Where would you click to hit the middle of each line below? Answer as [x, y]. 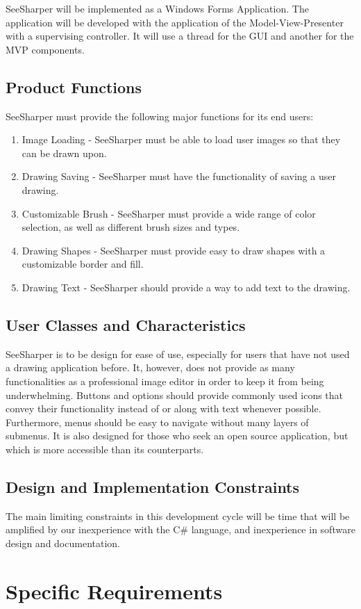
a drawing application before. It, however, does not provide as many [150, 367]
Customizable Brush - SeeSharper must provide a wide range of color [169, 213]
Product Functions [74, 87]
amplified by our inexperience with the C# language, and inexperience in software [180, 529]
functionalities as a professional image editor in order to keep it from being [165, 381]
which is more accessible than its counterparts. [105, 449]
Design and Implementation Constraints [153, 486]
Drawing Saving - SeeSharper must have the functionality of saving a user [179, 176]
